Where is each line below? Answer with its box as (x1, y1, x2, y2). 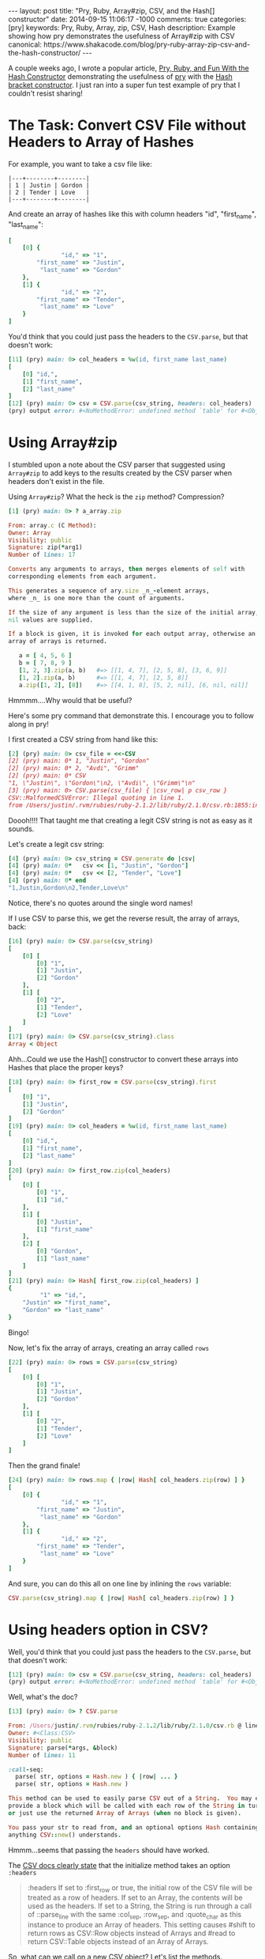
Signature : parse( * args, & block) (8, 1744, 118, 1752)
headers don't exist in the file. (8, 476, 105, 486)
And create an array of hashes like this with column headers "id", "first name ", (8, 209, 256, 221)
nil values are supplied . (8, 615, 93, 624)
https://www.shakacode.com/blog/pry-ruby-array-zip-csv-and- (43, 40, 251, 49)
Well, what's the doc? (8, 1692, 78, 1702)
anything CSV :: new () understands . (8, 1831, 122, 1839)
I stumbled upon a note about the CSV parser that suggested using (8, 459, 226, 469)
